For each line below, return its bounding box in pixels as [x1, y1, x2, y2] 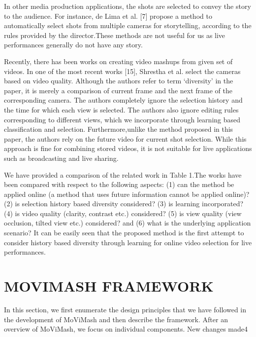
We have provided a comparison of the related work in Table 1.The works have [4, 169, 242, 180]
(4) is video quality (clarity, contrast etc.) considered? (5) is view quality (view [4, 208, 242, 218]
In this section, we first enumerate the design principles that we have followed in [4, 304, 247, 314]
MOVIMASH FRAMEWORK [4, 276, 214, 296]
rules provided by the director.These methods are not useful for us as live [4, 30, 225, 40]
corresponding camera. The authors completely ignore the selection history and [4, 95, 243, 105]
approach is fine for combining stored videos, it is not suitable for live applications [4, 143, 252, 153]
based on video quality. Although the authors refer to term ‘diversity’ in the [4, 75, 233, 86]
